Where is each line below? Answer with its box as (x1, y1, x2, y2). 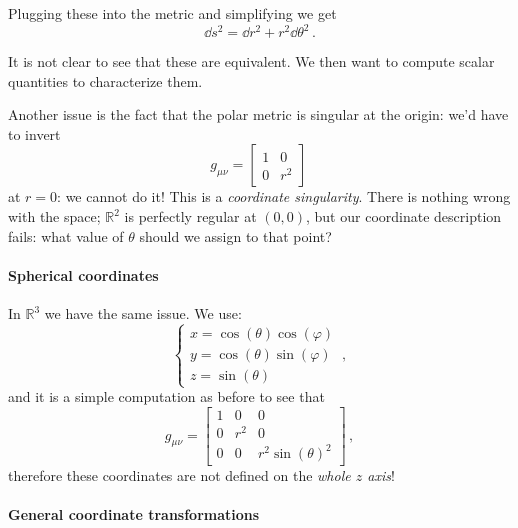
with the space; (8, 206, 101, 227)
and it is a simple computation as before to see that (8, 386, 325, 407)
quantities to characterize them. (8, 70, 203, 91)
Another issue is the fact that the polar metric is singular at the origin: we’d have (8, 104, 509, 125)
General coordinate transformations (8, 503, 260, 524)
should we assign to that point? (139, 225, 332, 246)
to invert (8, 123, 61, 144)
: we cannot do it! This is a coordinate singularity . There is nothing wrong (57, 186, 511, 207)
